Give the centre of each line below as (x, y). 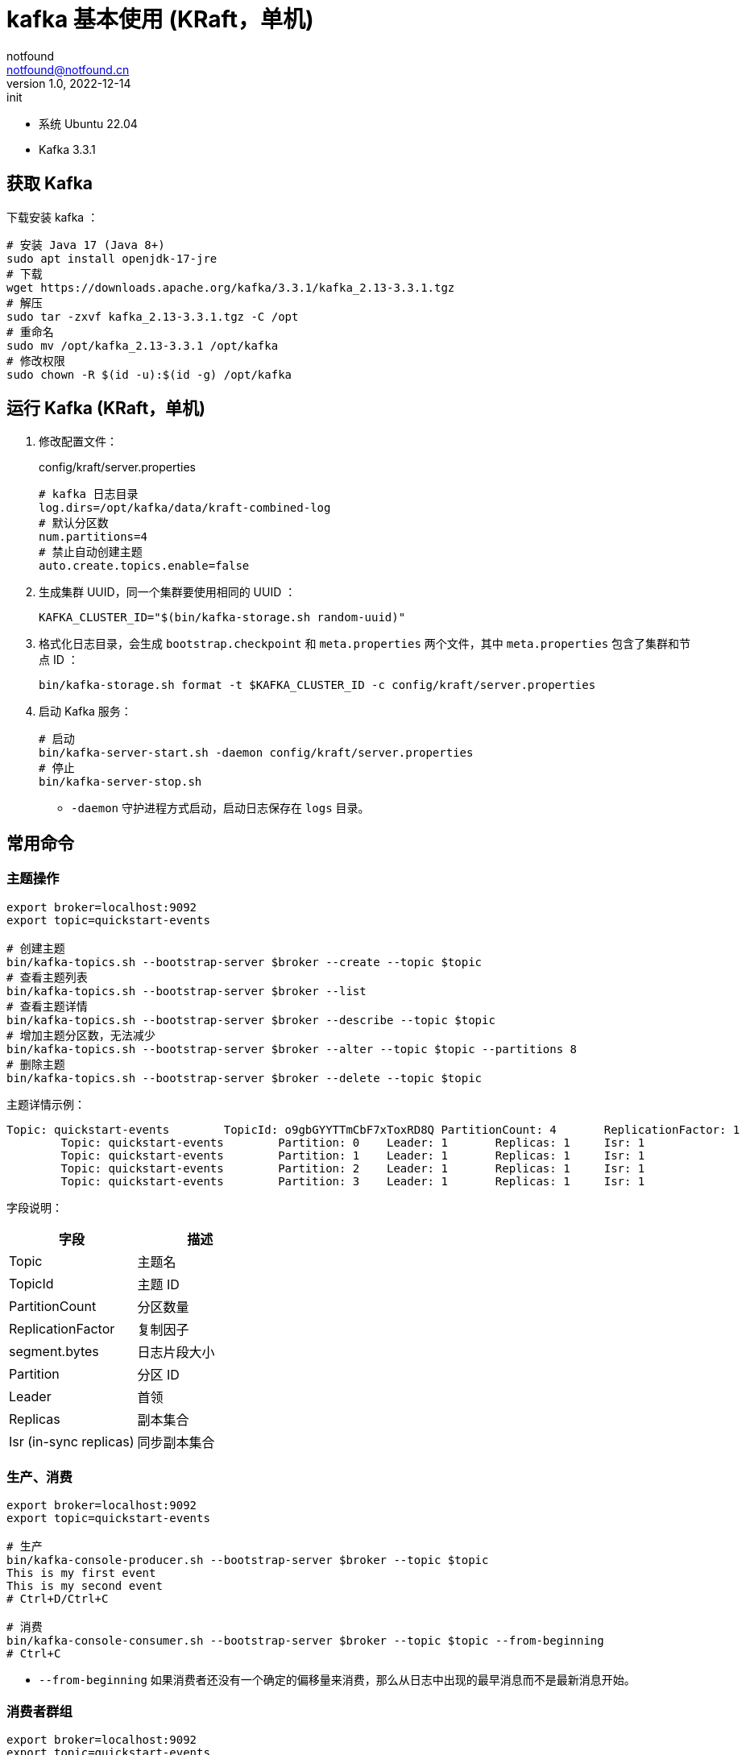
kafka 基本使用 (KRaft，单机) (160, 19)
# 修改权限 (36, 361)
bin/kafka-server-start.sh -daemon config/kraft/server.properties (256, 753)
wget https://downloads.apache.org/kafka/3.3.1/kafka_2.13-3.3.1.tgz (231, 287)
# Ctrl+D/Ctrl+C (58, 1599)
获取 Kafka (50, 184)
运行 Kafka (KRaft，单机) (106, 409)
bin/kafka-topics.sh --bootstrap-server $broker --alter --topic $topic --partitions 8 (292, 1049)
